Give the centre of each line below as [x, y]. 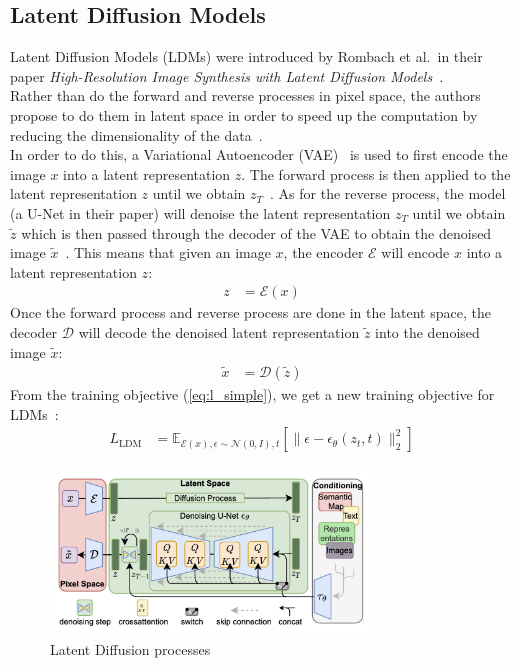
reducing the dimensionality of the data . [136, 134]
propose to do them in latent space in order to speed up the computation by [244, 114]
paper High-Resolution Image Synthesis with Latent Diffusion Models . [227, 75]
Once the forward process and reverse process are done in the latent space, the [250, 312]
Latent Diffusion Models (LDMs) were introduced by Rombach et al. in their [246, 56]
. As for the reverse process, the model [388, 193]
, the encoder [323, 252]
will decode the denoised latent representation [219, 331]
